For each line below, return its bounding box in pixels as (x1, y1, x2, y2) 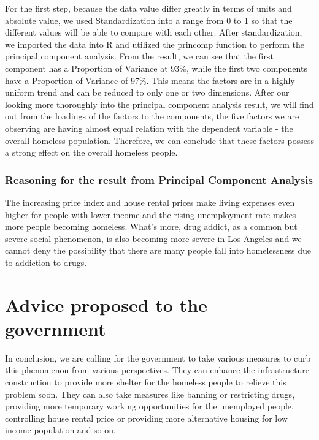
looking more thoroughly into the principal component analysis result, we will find (5, 97, 314, 110)
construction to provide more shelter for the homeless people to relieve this (5, 376, 286, 388)
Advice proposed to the (5, 292, 207, 317)
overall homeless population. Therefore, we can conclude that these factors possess (5, 134, 314, 146)
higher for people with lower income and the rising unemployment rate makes (5, 208, 296, 221)
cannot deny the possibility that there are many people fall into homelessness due (5, 244, 312, 257)
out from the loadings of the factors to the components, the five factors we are (5, 110, 299, 123)
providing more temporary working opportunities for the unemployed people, (5, 400, 294, 412)
